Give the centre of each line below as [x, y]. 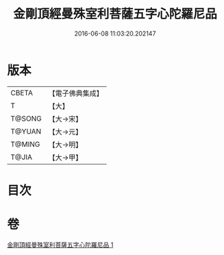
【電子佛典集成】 [76, 93]
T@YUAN [26, 131]
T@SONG [26, 119]
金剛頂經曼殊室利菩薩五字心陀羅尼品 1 [60, 245]
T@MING [25, 144]
